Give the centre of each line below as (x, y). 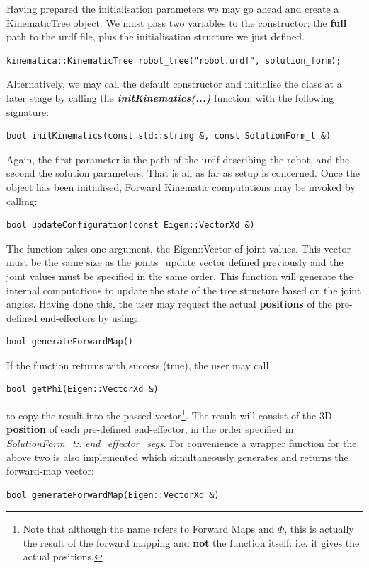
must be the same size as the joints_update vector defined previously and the (175, 262)
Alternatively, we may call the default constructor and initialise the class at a (174, 84)
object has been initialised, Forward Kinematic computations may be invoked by (181, 186)
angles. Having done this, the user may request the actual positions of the (169, 304)
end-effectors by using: (89, 317)
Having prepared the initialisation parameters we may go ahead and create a (173, 8)
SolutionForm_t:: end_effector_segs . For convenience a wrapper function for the (182, 442)
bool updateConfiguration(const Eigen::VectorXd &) (131, 225)
